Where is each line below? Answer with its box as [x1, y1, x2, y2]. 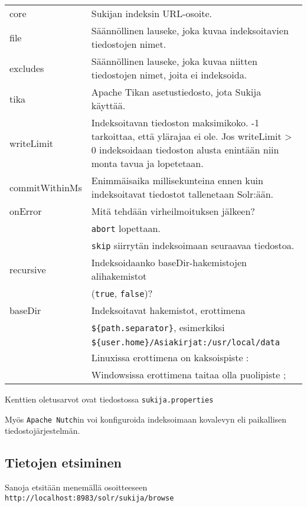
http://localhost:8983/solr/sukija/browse [5, 493, 174, 502]
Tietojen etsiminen [5, 453, 122, 472]
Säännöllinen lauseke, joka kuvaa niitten [91, 54, 257, 68]
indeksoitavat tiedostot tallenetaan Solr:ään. [91, 187, 274, 201]
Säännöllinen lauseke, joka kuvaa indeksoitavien [91, 24, 289, 37]
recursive [9, 262, 46, 276]
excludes [9, 61, 44, 75]
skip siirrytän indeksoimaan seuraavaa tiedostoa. [91, 238, 295, 252]
